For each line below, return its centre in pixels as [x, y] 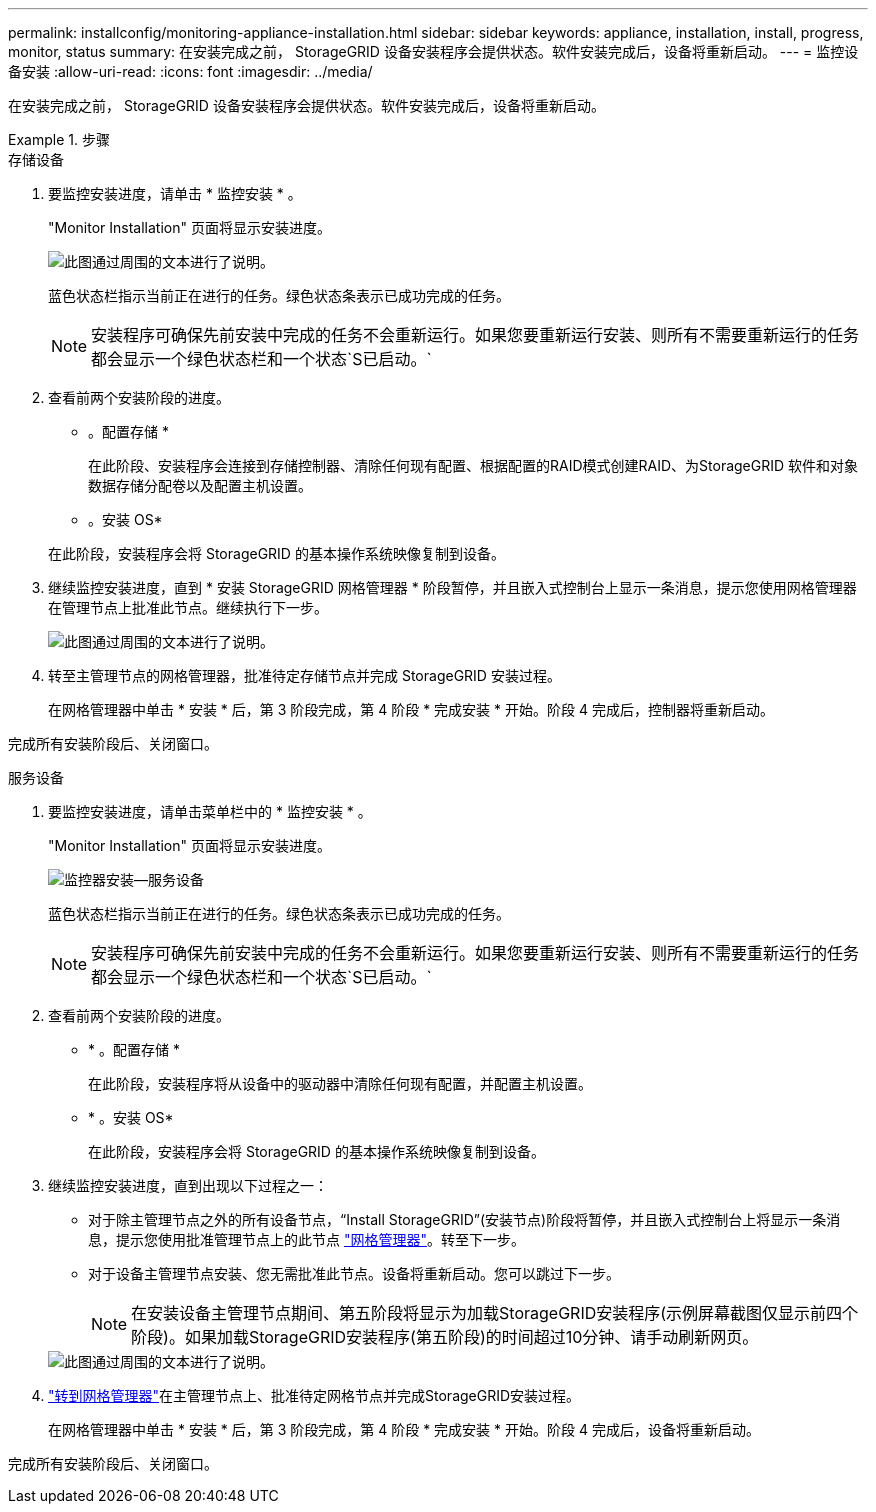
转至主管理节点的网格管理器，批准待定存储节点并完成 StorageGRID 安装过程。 [304, 675]
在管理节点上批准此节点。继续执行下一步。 [188, 607]
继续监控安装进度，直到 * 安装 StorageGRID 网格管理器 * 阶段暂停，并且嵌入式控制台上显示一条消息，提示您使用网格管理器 [452, 587]
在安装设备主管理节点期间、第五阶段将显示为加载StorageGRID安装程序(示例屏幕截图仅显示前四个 [495, 1313]
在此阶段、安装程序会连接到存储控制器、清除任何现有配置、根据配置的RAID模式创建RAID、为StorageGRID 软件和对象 [473, 465]
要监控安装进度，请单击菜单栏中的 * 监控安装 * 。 [210, 811]
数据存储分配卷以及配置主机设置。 [200, 485]
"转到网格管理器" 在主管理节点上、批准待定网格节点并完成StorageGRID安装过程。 [314, 1395]
